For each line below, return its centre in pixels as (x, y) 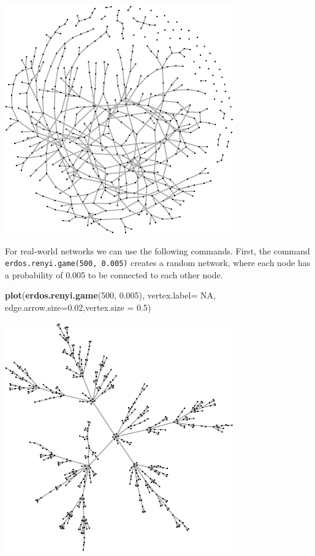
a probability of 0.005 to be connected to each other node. (114, 274)
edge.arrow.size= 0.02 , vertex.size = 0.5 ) (78, 307)
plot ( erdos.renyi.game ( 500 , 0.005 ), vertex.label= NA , (110, 295)
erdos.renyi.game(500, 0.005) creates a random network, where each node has (158, 263)
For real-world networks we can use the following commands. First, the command (157, 250)
